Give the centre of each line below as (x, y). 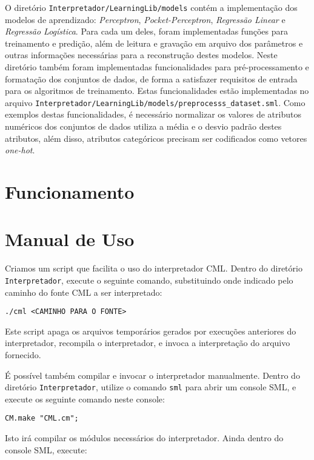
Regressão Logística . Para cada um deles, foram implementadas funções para (146, 31)
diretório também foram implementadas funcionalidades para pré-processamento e (157, 67)
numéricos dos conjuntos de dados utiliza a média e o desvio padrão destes (143, 126)
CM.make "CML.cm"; (42, 418)
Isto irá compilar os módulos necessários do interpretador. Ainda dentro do (144, 438)
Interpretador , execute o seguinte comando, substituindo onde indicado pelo (149, 280)
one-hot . (20, 150)
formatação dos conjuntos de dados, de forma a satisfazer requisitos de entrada (151, 78)
